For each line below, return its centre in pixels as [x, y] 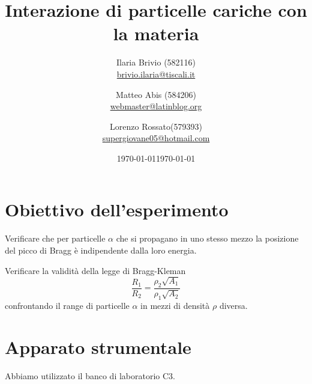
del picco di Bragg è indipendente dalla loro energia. [101, 250]
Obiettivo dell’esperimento [117, 209]
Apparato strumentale [98, 347]
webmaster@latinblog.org [156, 106]
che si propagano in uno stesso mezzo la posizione [207, 238]
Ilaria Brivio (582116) [156, 62]
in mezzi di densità [175, 306]
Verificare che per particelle [55, 238]
